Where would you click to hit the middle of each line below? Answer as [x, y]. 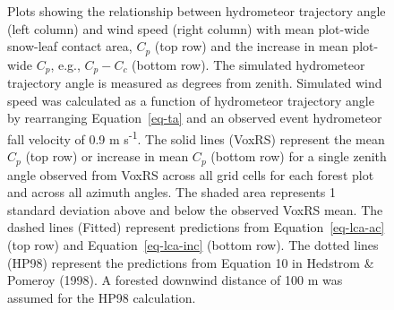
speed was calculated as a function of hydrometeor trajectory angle [191, 100]
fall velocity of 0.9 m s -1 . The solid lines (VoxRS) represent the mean [196, 137]
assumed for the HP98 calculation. [102, 297]
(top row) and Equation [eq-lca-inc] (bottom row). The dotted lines [193, 244]
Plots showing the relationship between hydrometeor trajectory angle [197, 11]
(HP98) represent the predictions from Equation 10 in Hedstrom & [191, 262]
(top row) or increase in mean [107, 156]
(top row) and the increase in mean [251, 46]
